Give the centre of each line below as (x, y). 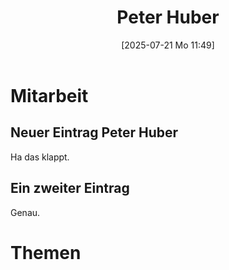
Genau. (25, 212)
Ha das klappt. (40, 157)
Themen (46, 252)
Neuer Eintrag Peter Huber (94, 132)
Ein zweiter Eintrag (70, 188)
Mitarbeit (49, 95)
